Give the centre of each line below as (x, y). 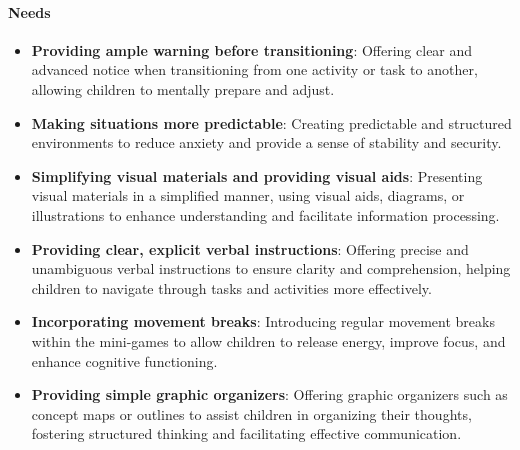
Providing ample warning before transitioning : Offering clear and (252, 49)
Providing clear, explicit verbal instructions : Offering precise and (250, 248)
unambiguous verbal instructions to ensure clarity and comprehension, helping (271, 268)
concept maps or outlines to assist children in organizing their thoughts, (251, 413)
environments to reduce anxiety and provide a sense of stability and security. (266, 142)
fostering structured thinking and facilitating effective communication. (246, 433)
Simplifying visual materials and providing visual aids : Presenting (257, 175)
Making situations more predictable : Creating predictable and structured (271, 122)
